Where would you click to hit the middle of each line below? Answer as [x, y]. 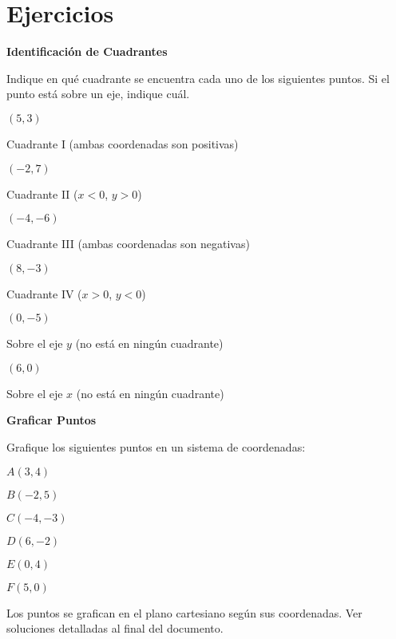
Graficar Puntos [51, 420]
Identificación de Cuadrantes [87, 51]
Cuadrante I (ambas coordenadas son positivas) [123, 143]
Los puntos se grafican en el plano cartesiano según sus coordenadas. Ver [184, 612]
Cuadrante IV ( [44, 293]
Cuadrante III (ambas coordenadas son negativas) [128, 244]
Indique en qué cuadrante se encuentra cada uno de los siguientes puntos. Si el [198, 78]
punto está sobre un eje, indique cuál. [98, 94]
